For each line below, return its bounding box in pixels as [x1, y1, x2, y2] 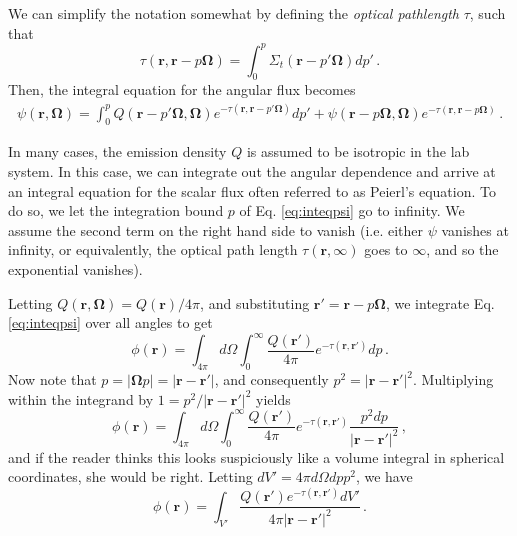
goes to [364, 239, 408, 260]
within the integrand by [8, 388, 154, 409]
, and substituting [200, 292, 310, 313]
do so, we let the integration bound [8, 200, 224, 221]
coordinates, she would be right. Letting [8, 466, 253, 487]
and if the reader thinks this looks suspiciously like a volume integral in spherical [8, 446, 505, 467]
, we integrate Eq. [385, 292, 495, 313]
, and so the [426, 239, 499, 260]
